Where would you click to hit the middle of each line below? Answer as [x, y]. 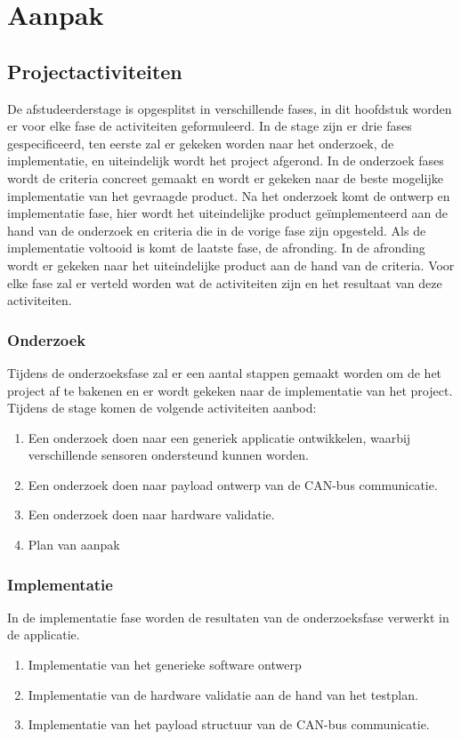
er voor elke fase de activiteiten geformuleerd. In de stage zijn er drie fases [210, 126]
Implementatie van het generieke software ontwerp [165, 665]
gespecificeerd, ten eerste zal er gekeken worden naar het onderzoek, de [201, 143]
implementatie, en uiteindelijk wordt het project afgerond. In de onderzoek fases [226, 161]
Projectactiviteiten [95, 71]
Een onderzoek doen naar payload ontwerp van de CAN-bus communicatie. [233, 484]
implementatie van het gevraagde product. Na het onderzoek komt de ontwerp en [229, 195]
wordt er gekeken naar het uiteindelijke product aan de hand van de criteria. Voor [231, 265]
